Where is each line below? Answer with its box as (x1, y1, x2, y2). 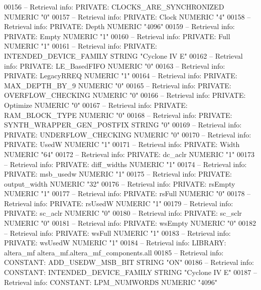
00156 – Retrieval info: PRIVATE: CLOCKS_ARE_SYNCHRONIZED (4, 2, 224, 12)
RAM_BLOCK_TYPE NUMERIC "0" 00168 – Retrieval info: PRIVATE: (4, 109, 232, 120)
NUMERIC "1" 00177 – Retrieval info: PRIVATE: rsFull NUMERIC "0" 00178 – (4, 188, 251, 199)
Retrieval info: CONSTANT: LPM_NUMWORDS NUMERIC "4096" (4, 276, 217, 287)
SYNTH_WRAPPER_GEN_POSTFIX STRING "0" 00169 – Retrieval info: (4, 119, 242, 130)
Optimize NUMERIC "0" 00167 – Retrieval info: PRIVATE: (4, 99, 188, 110)
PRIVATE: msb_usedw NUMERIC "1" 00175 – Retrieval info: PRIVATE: (4, 169, 232, 179)
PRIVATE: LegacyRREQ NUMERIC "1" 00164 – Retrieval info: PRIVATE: (4, 70, 237, 81)
